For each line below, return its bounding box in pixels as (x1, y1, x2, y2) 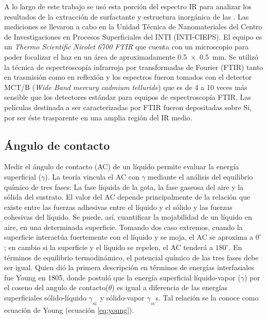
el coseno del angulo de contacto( (4, 282, 109, 293)
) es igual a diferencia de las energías (112, 282, 227, 293)
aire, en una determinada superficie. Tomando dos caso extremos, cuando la (4, 221, 243, 232)
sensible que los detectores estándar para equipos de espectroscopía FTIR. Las (4, 92, 251, 102)
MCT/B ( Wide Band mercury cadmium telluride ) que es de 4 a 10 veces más (4, 81, 247, 92)
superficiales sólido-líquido (4, 292, 86, 303)
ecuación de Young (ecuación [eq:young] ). (4, 305, 134, 315)
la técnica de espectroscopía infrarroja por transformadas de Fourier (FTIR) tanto (4, 61, 263, 72)
